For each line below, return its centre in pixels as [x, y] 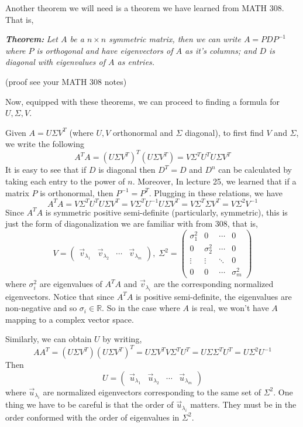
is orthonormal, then [77, 192]
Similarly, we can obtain [49, 339]
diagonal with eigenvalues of [56, 62]
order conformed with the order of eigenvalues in [92, 417]
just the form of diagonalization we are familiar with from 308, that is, [132, 223]
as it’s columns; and [221, 50]
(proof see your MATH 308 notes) [66, 81]
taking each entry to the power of [65, 181]
